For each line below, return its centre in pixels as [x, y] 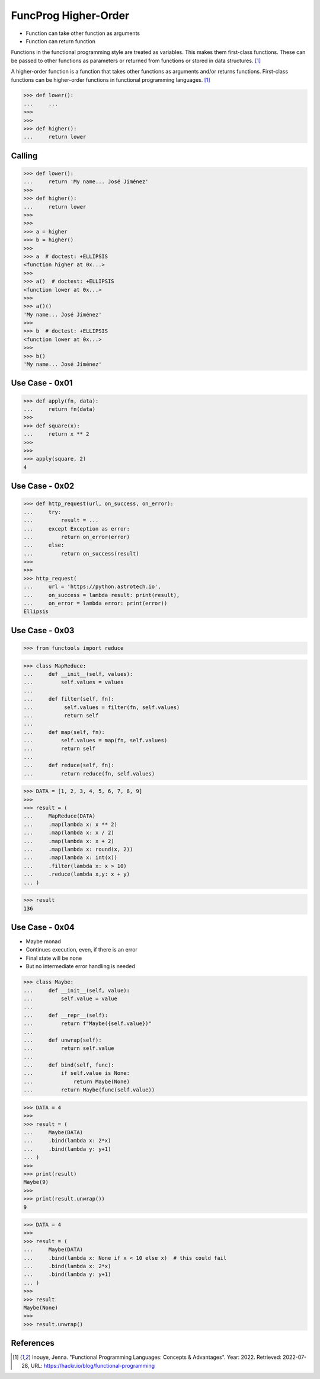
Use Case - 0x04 [43, 927]
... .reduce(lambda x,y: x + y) [77, 874]
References [33, 1343]
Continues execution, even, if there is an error [81, 950]
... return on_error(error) [77, 537]
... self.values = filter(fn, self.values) [102, 707]
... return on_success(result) [81, 553]
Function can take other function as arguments [83, 33]
